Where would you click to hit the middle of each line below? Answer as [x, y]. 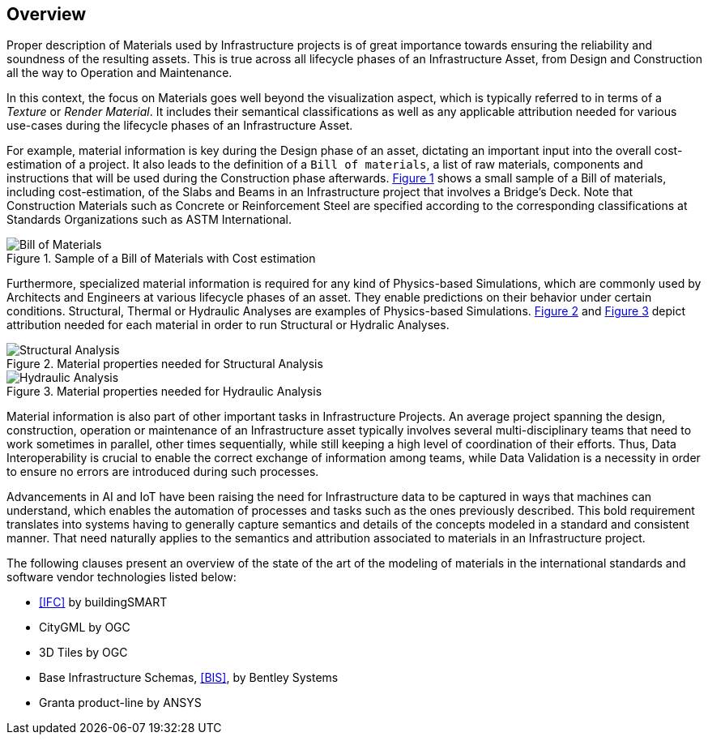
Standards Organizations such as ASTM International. [149, 220]
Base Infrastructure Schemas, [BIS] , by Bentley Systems [189, 678]
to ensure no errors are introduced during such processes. [163, 472]
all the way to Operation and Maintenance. [119, 73]
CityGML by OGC [85, 627]
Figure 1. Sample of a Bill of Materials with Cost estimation [161, 259]
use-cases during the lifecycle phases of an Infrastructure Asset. [180, 126]
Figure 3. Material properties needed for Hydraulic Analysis [164, 392]
